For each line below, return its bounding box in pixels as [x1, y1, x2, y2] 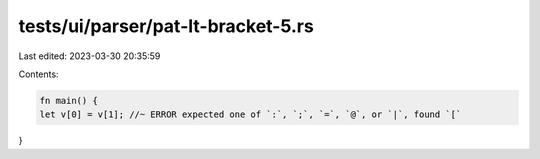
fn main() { [39, 95, 99, 106]
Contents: [18, 68, 59, 80]
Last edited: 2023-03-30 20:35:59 [18, 50, 161, 62]
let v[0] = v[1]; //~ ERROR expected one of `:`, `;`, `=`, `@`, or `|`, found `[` [39, 109, 462, 120]
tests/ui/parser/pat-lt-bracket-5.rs [18, 15, 314, 37]
